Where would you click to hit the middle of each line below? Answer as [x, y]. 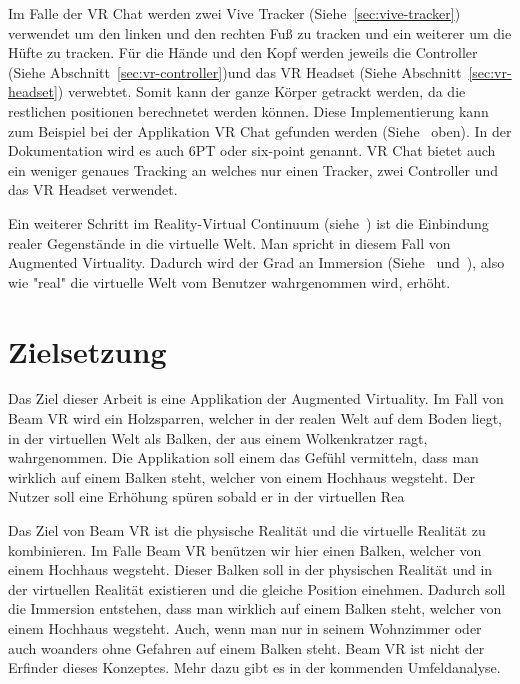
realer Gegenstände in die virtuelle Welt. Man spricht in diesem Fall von [229, 242]
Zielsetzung [87, 350]
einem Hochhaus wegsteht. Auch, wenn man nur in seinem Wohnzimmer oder [245, 627]
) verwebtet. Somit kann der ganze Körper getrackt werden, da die [261, 91]
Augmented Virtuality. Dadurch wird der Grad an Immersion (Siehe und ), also [256, 262]
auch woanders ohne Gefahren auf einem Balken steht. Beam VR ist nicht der [246, 647]
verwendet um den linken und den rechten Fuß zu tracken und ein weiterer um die [260, 32]
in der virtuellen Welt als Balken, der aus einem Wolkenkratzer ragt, [218, 437]
